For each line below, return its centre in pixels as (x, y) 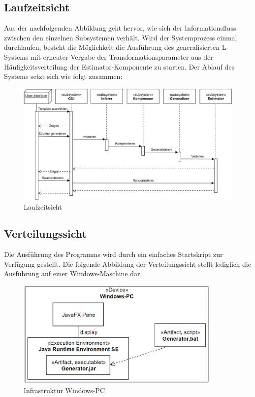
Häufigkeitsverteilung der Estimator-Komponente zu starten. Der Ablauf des (119, 66)
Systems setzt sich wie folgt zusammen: (63, 76)
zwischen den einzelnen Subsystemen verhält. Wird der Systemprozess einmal (121, 37)
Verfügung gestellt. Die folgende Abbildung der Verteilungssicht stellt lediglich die (127, 264)
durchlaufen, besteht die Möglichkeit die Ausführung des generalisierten (112, 47)
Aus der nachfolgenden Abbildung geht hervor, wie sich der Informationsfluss (120, 28)
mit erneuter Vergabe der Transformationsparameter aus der (122, 56)
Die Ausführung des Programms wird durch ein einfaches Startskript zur (113, 254)
